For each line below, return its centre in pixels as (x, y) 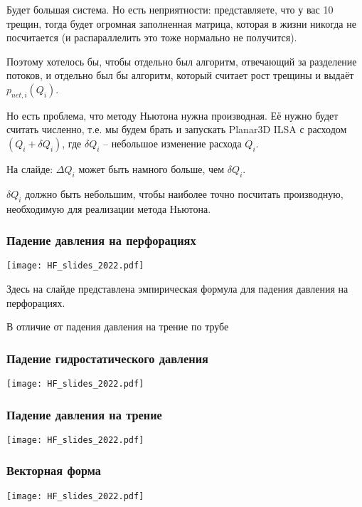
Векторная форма (54, 470)
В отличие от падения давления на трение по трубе (118, 326)
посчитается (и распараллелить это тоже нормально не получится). (152, 37)
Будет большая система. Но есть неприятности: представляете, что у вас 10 (170, 9)
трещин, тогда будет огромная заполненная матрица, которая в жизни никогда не (181, 23)
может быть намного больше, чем (151, 168)
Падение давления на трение (84, 414)
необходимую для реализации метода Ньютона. (109, 208)
